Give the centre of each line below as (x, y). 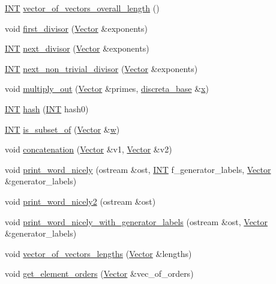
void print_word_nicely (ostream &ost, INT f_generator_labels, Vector (138, 169)
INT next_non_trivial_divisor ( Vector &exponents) (101, 68)
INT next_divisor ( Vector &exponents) (77, 48)
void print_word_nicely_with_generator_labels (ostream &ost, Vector (136, 221)
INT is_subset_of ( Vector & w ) (62, 129)
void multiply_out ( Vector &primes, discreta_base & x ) (107, 89)
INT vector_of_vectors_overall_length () (82, 8)
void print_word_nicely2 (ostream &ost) (80, 201)
